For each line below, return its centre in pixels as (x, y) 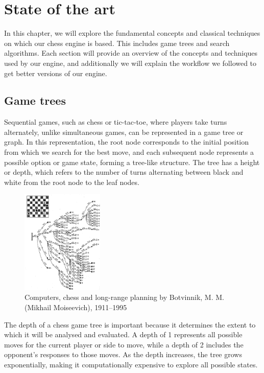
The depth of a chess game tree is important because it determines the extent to (130, 324)
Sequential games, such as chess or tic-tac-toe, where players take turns (116, 122)
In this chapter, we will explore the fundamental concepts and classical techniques (132, 33)
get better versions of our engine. (56, 73)
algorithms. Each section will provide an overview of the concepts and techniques (131, 53)
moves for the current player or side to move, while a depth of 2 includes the (124, 344)
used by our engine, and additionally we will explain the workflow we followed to (130, 63)
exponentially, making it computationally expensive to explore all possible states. (131, 364)
